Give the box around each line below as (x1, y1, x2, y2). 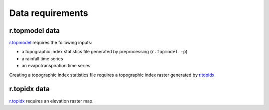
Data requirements (9, 7, 88, 18)
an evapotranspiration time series (21, 63, 91, 69)
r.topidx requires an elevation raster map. (9, 98, 94, 104)
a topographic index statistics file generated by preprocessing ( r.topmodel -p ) (21, 49, 188, 55)
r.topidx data (9, 85, 50, 93)
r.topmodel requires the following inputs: (9, 40, 92, 46)
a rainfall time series (21, 55, 63, 62)
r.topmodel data (9, 26, 60, 35)
